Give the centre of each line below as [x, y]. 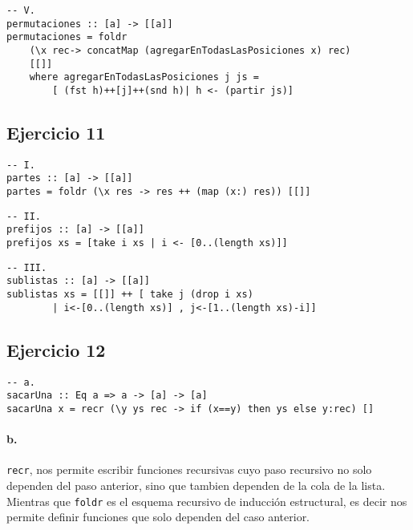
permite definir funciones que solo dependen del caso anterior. [158, 517]
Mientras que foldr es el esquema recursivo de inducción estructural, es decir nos [207, 501]
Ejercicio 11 [56, 132]
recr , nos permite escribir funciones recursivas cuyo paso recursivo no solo [189, 469]
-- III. [27, 267]
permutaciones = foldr [67, 37]
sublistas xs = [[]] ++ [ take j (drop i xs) [130, 295]
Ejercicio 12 [56, 349]
